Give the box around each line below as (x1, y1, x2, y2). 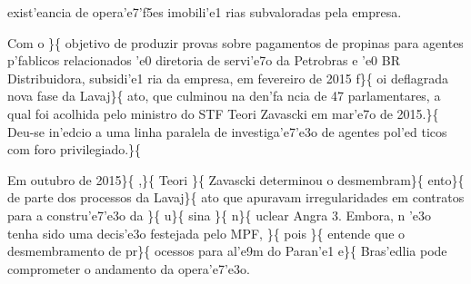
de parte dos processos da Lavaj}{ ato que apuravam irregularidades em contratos (7, 188, 465, 207)
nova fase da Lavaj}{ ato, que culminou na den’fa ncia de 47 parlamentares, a (7, 86, 441, 105)
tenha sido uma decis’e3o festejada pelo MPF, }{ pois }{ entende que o (7, 223, 406, 242)
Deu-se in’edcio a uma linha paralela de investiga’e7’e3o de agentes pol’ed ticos (7, 122, 447, 141)
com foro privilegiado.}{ (7, 140, 142, 159)
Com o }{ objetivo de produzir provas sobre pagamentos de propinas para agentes (7, 33, 464, 52)
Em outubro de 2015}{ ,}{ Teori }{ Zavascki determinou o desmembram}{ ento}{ (7, 170, 465, 189)
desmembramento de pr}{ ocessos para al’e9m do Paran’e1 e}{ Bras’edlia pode (7, 241, 447, 260)
